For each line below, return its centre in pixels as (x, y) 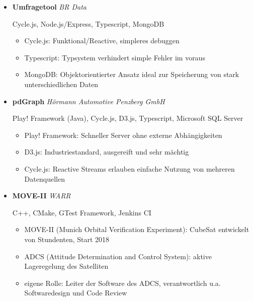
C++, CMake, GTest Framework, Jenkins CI (82, 212)
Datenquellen (45, 178)
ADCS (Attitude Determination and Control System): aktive (118, 256)
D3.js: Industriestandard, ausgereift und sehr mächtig (107, 152)
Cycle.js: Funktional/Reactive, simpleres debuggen (102, 41)
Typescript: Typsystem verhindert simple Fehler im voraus (115, 57)
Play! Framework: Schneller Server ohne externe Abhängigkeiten (123, 135)
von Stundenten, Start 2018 (67, 239)
